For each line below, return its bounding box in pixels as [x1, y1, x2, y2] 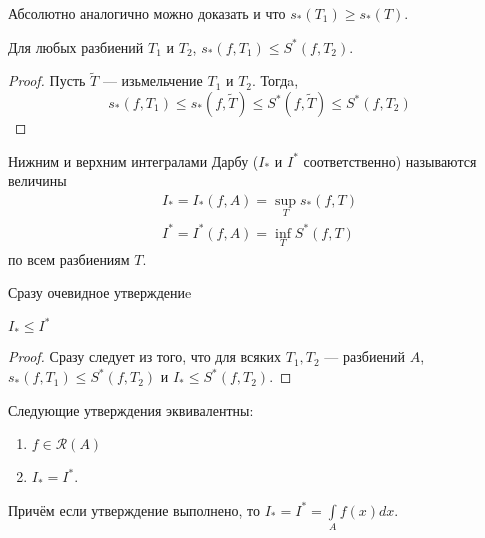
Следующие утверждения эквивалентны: [8, 399, 254, 420]
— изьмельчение [102, 70, 203, 91]
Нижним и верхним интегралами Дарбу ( [8, 150, 259, 171]
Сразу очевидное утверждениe [8, 282, 192, 303]
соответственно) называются [303, 150, 477, 171]
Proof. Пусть [8, 70, 86, 91]
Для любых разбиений [8, 36, 144, 57]
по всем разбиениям [8, 248, 130, 269]
